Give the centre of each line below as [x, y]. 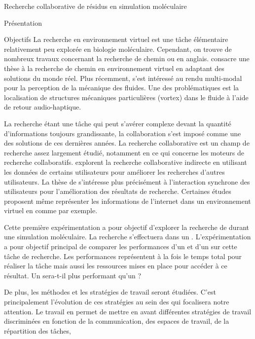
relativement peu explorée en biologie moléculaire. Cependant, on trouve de [118, 49]
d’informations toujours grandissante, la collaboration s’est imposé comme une [123, 133]
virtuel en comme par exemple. [51, 210]
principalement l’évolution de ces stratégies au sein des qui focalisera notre [117, 302]
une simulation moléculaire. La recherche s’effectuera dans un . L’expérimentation [127, 237]
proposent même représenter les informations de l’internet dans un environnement [127, 201]
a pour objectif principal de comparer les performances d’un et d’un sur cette [121, 246]
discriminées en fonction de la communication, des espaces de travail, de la [117, 321]
